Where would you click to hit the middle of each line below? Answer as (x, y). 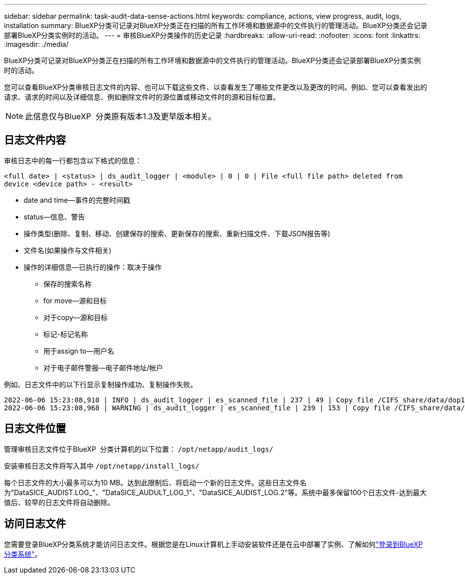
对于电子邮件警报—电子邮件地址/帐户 (103, 367)
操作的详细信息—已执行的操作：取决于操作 (93, 267)
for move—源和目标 (75, 300)
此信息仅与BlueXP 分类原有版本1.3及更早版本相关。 (121, 116)
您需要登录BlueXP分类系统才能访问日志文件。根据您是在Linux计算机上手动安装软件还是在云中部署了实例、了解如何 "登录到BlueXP (214, 544)
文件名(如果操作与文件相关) (68, 250)
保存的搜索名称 (67, 284)
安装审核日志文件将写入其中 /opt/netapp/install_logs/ (102, 466)
